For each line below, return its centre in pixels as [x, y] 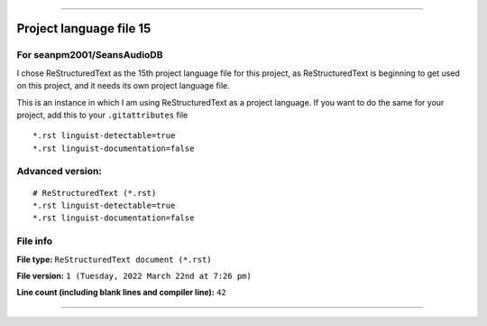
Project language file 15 [84, 28]
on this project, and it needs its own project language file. [123, 86]
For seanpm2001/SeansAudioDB [90, 55]
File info [35, 241]
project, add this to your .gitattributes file [102, 115]
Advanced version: [60, 172]
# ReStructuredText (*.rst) [95, 193]
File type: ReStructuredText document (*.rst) [114, 259]
